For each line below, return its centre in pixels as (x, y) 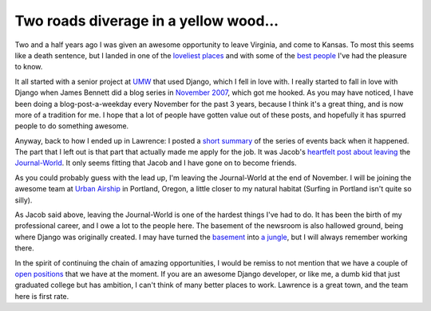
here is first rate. (42, 296)
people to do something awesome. (72, 126)
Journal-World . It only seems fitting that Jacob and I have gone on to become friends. (156, 163)
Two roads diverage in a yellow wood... (147, 21)
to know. (29, 67)
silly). (24, 200)
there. (25, 248)
